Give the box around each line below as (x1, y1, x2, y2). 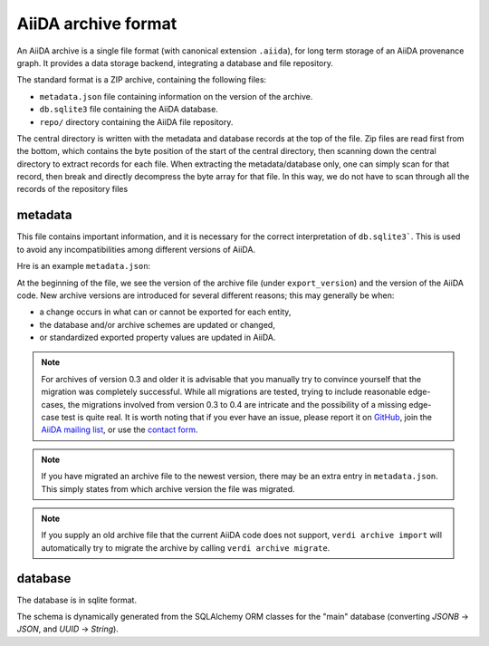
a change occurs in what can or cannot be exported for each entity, (39, 306, 292, 317)
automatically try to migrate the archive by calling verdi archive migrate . (41, 542, 331, 553)
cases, (41, 399, 66, 410)
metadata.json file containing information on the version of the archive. (39, 91, 313, 101)
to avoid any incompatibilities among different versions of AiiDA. (16, 244, 256, 255)
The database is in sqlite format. (16, 594, 138, 605)
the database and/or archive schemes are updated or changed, (39, 319, 275, 330)
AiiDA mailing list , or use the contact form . (41, 424, 198, 435)
